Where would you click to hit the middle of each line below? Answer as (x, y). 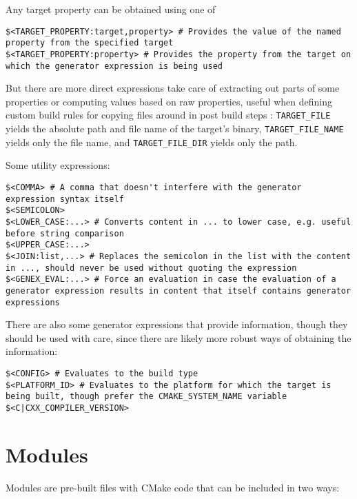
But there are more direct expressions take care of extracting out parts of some (173, 88)
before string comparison (65, 233)
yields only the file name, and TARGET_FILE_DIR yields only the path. (152, 142)
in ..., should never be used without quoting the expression (151, 268)
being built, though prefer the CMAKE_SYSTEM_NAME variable (146, 397)
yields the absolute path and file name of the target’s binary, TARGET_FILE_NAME (175, 129)
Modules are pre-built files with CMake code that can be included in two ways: (173, 487)
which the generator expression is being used (114, 66)
